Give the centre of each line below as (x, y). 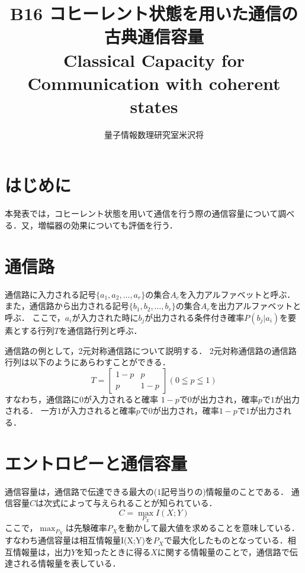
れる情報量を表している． (71, 563)
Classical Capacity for (154, 59)
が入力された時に (105, 317)
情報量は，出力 (42, 551)
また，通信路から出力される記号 (67, 306)
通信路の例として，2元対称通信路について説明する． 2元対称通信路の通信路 (151, 350)
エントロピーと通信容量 (96, 463)
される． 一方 (31, 411)
